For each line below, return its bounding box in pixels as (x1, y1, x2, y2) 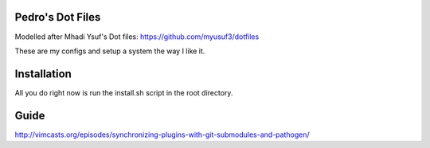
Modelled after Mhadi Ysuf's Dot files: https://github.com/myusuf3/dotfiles (14, 32, 260, 41)
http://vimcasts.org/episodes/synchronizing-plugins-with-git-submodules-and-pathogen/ (14, 130, 310, 139)
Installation (14, 67, 72, 80)
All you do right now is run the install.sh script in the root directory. (14, 88, 233, 97)
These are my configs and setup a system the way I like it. (14, 46, 205, 56)
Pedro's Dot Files (14, 10, 101, 24)
